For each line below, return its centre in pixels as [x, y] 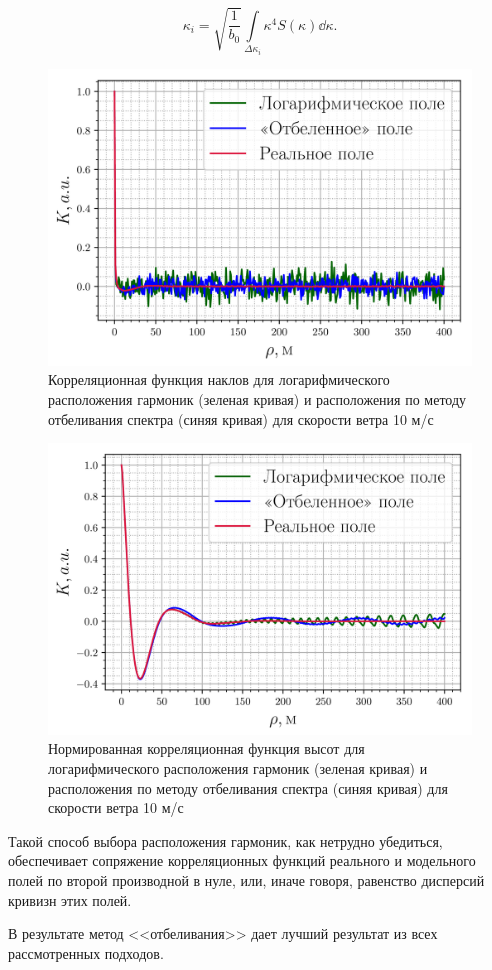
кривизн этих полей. [70, 899]
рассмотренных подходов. [86, 952]
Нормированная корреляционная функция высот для [206, 748]
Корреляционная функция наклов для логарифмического [219, 379]
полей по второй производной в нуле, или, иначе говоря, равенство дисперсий [246, 879]
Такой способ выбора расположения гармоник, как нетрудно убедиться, [225, 840]
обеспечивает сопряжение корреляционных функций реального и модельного [242, 860]
